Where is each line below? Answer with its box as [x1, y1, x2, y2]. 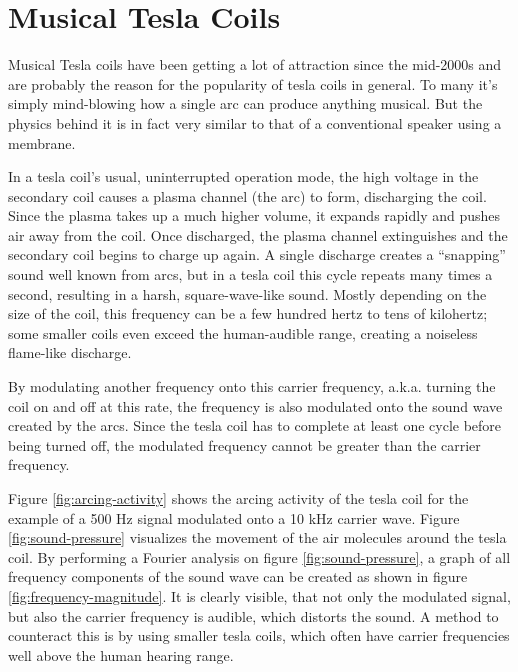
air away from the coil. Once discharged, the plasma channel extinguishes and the [8, 224, 508, 245]
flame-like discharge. [8, 342, 132, 363]
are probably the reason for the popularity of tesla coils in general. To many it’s [8, 73, 498, 94]
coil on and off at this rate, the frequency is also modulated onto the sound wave [8, 395, 503, 416]
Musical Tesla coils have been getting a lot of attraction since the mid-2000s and [8, 54, 502, 75]
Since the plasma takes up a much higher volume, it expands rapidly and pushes [8, 205, 501, 226]
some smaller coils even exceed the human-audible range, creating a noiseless [8, 322, 478, 343]
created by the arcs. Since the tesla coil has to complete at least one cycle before [8, 415, 502, 436]
